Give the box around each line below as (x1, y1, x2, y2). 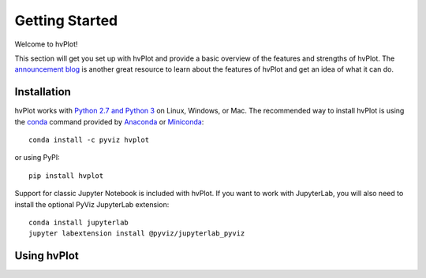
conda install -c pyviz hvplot (28, 135, 150, 145)
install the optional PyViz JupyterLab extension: (14, 199, 170, 209)
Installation (14, 85, 71, 98)
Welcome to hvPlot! (14, 39, 78, 49)
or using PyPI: (14, 153, 61, 162)
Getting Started (14, 12, 118, 29)
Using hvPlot (14, 249, 79, 263)
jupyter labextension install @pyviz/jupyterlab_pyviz (28, 229, 245, 238)
